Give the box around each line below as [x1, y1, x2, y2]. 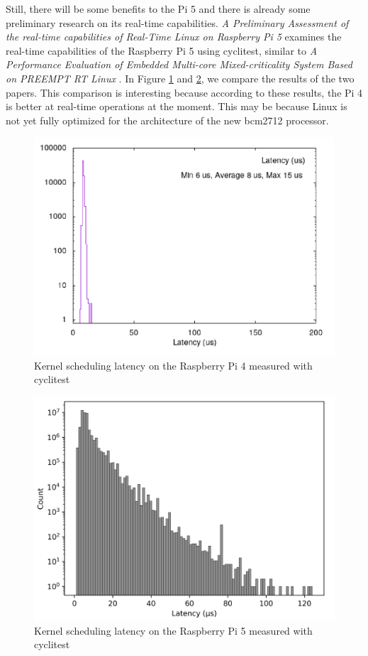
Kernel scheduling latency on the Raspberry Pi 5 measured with [34, 623, 313, 638]
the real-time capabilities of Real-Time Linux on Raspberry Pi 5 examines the [6, 29, 342, 44]
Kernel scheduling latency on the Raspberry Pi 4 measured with [34, 357, 313, 372]
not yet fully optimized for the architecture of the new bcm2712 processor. [6, 112, 329, 127]
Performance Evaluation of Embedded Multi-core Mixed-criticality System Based [6, 57, 353, 72]
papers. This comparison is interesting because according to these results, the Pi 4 [6, 85, 363, 100]
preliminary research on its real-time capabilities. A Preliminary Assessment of [6, 15, 349, 30]
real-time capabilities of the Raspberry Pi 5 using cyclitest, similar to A [6, 43, 318, 58]
